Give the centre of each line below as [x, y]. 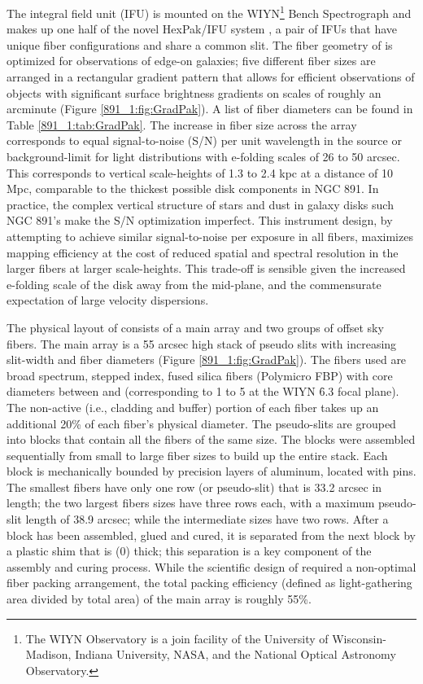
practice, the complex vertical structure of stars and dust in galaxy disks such [200, 204]
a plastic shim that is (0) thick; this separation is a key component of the [189, 551]
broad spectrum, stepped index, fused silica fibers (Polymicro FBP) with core [200, 375]
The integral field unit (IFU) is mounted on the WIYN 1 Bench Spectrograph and [209, 12]
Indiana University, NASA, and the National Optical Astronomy [235, 654]
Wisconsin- [359, 638]
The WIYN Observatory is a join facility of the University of [177, 638]
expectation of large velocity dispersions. [108, 300]
